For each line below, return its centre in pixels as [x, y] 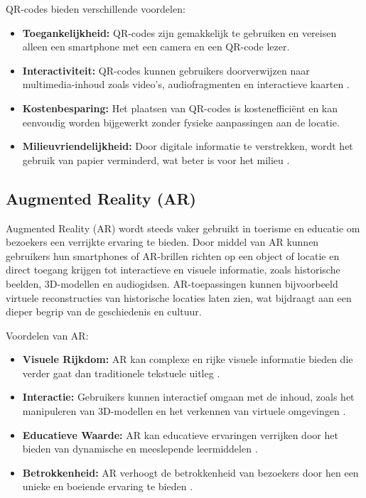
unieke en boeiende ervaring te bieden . [108, 486]
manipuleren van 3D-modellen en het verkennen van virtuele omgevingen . [184, 411]
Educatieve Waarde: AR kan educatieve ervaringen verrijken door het [180, 434]
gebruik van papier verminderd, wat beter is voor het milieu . [156, 159]
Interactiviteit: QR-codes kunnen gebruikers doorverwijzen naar [166, 70]
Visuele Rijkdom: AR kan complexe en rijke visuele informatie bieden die [188, 359]
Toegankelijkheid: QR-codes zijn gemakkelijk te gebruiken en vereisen [179, 32]
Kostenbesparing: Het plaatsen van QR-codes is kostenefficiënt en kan [180, 108]
